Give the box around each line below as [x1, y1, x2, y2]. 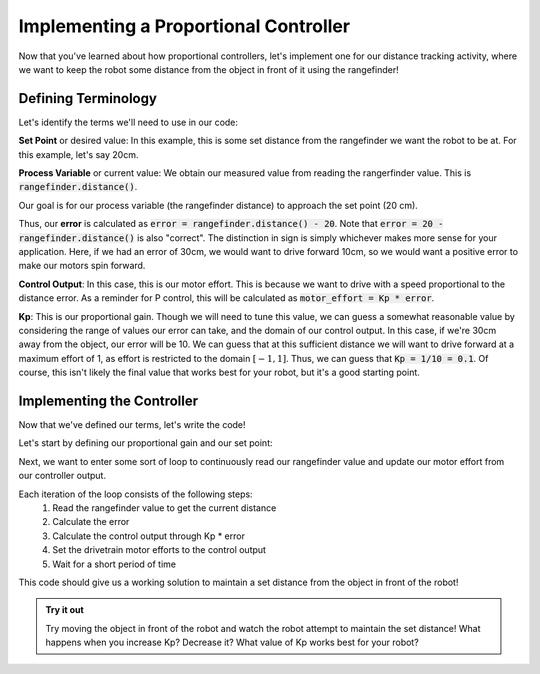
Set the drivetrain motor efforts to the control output [52, 544, 267, 556]
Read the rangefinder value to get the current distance [52, 501, 277, 514]
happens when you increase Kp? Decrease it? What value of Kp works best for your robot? [45, 636, 419, 649]
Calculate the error [52, 516, 130, 528]
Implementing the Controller [18, 392, 199, 409]
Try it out [45, 604, 84, 616]
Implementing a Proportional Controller [18, 15, 350, 37]
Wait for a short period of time [52, 558, 177, 570]
